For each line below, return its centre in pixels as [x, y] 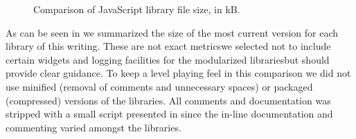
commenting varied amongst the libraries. [94, 127]
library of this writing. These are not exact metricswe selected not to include [168, 46]
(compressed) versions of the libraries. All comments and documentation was [168, 100]
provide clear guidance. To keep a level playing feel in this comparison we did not [178, 73]
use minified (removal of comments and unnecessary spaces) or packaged [159, 86]
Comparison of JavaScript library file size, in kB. [137, 9]
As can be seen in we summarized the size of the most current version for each [172, 32]
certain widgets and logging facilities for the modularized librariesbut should [168, 59]
